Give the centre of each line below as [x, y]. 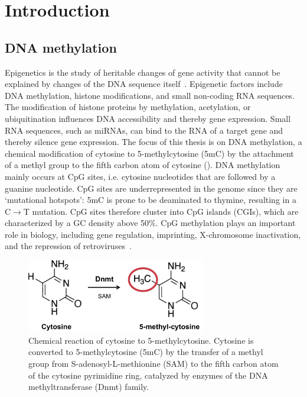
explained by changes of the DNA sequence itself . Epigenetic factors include [144, 84]
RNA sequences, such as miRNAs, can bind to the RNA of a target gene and [144, 130]
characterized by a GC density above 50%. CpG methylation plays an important [150, 223]
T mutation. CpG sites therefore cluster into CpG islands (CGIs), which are [161, 211]
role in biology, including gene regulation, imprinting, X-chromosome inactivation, [153, 234]
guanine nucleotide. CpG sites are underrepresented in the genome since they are [151, 188]
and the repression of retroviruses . [68, 246]
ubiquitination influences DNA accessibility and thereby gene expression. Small [148, 118]
